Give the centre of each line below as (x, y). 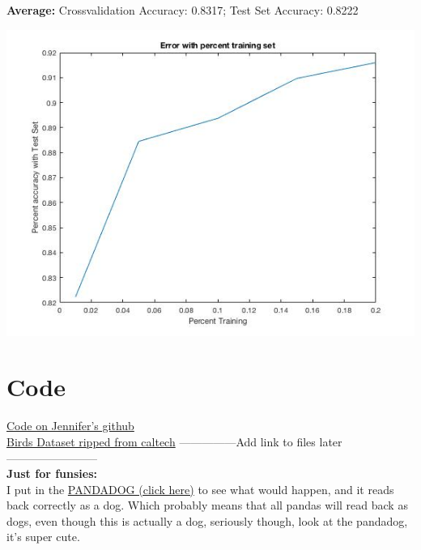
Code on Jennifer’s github (70, 426)
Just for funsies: (52, 473)
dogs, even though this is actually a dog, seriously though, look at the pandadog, (207, 520)
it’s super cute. (43, 537)
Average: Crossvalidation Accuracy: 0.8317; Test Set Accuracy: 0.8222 (183, 10)
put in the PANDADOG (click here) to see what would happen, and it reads (204, 489)
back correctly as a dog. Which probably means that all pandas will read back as (207, 505)
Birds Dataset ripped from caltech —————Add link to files (161, 441)
